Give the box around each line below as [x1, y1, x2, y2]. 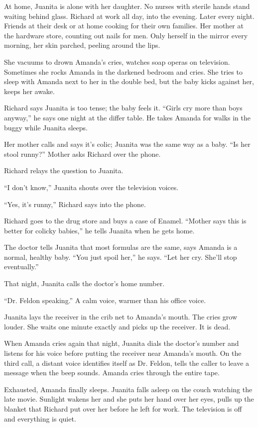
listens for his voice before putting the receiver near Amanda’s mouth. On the [4, 348, 242, 358]
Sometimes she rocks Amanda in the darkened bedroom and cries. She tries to [4, 66, 243, 77]
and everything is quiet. [4, 413, 76, 424]
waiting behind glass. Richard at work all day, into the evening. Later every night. [4, 10, 255, 21]
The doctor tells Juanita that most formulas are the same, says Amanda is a [4, 242, 238, 252]
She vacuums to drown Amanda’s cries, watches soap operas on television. [4, 56, 230, 67]
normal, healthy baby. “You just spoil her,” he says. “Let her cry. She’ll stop [4, 251, 237, 262]
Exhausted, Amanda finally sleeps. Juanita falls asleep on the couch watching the [4, 384, 253, 394]
